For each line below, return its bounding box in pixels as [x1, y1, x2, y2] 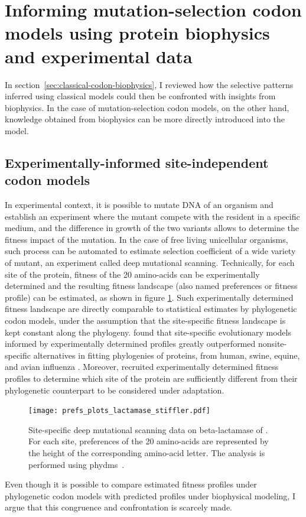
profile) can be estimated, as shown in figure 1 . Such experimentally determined [5, 291, 294, 303]
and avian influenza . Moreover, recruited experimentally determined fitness [5, 360, 279, 373]
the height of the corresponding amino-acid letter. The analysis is [28, 447, 265, 459]
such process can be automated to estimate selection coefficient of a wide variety [5, 245, 296, 257]
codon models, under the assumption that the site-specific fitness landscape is [5, 314, 286, 326]
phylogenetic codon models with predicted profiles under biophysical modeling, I [5, 489, 295, 502]
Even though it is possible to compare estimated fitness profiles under [5, 478, 257, 490]
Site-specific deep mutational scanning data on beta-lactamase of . [28, 423, 268, 435]
